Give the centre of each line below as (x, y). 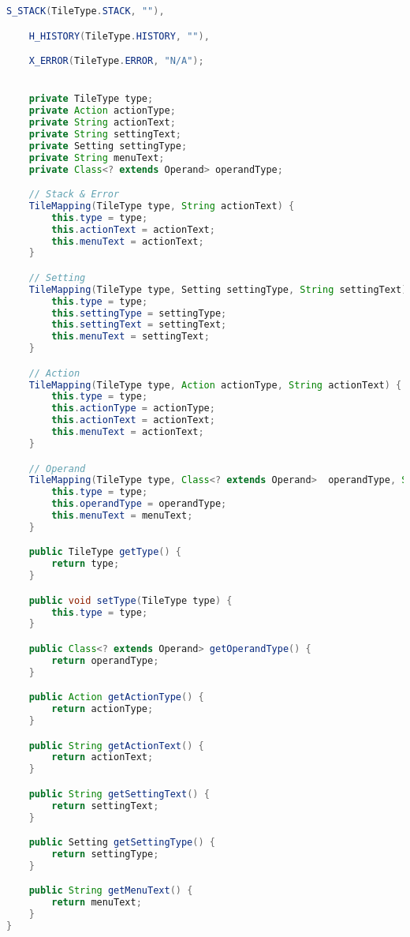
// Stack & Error (74, 195)
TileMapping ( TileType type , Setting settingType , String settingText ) (218, 289)
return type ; (86, 564)
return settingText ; (105, 806)
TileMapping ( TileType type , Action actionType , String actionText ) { (215, 385)
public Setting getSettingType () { (122, 843)
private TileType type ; (91, 99)
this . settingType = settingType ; (139, 313)
